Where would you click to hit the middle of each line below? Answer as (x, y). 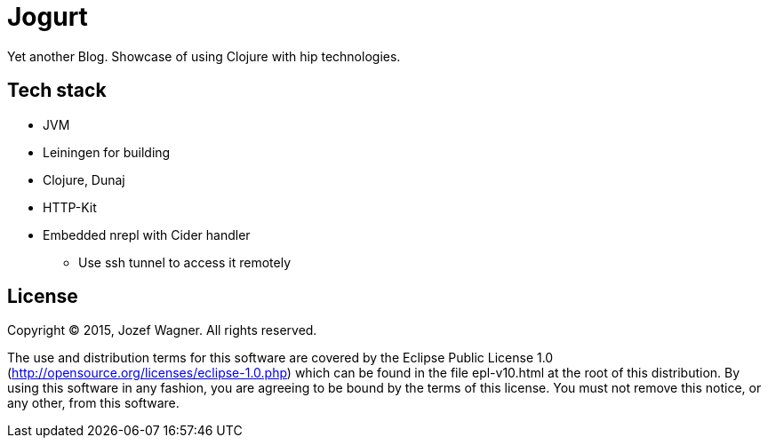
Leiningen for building (107, 152)
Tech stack (57, 91)
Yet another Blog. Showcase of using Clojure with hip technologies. (204, 56)
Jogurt (48, 17)
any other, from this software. (93, 403)
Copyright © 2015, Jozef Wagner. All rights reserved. (162, 330)
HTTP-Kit (70, 207)
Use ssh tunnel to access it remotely (185, 262)
